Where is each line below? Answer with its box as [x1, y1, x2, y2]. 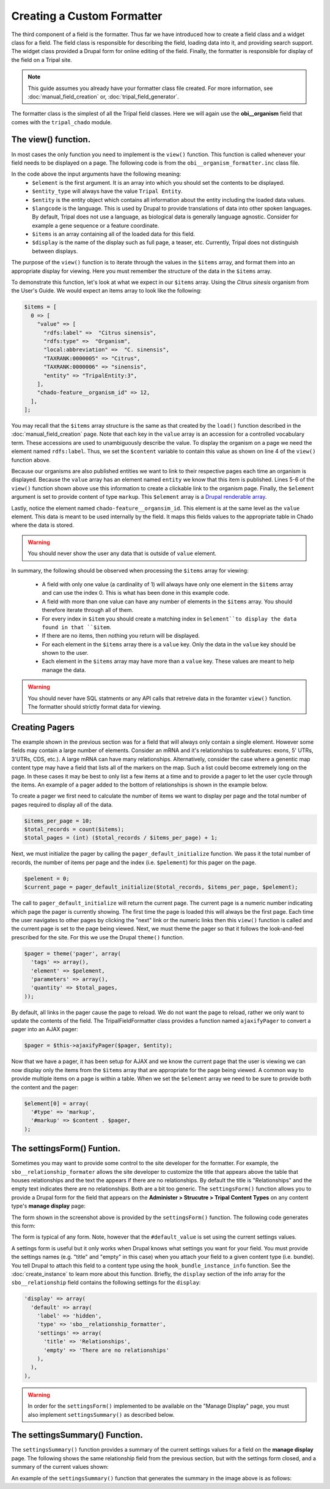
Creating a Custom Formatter [11, 9, 163, 23]
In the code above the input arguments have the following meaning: [11, 170, 182, 177]
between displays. [32, 247, 78, 255]
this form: [11, 1222, 36, 1230]
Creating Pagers [11, 722, 75, 733]
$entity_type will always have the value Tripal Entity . [32, 187, 183, 195]
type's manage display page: [11, 1203, 86, 1210]
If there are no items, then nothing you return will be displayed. [42, 632, 200, 640]
